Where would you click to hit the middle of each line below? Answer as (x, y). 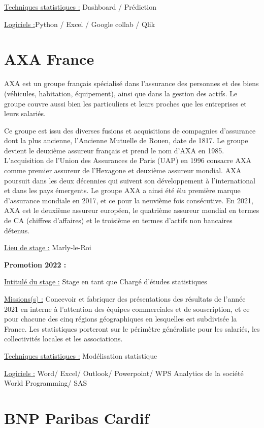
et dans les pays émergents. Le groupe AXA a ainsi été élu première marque (122, 190)
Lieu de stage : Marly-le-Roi (48, 247)
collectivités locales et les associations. (63, 339)
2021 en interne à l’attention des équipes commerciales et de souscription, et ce (127, 309)
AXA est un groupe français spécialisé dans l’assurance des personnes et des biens (131, 83)
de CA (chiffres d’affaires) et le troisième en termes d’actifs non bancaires (118, 220)
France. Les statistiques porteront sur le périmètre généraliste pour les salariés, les (132, 328)
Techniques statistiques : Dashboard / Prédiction (80, 7)
